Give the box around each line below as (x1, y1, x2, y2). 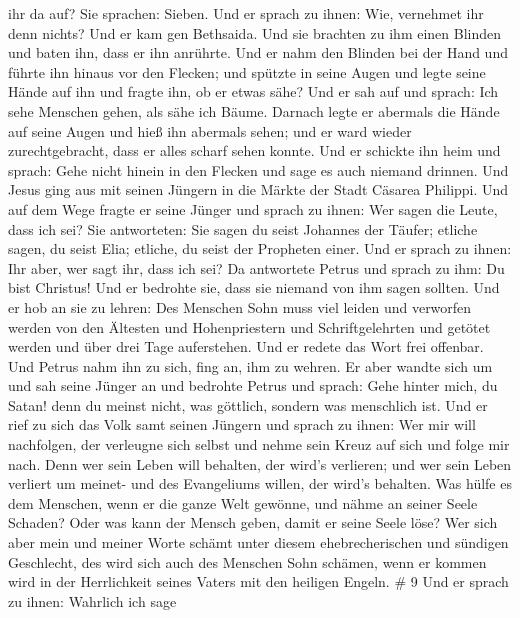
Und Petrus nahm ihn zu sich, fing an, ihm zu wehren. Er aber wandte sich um (8, 355, 493, 376)
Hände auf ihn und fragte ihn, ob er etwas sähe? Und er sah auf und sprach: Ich (8, 81, 499, 102)
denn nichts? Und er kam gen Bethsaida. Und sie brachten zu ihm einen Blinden (8, 22, 502, 43)
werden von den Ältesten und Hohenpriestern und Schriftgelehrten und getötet (8, 316, 491, 337)
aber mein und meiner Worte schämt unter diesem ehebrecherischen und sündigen (8, 532, 509, 553)
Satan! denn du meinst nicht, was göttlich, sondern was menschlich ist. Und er (8, 394, 488, 415)
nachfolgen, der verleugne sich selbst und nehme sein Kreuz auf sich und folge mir (8, 434, 510, 455)
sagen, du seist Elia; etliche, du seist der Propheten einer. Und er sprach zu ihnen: (8, 238, 512, 259)
